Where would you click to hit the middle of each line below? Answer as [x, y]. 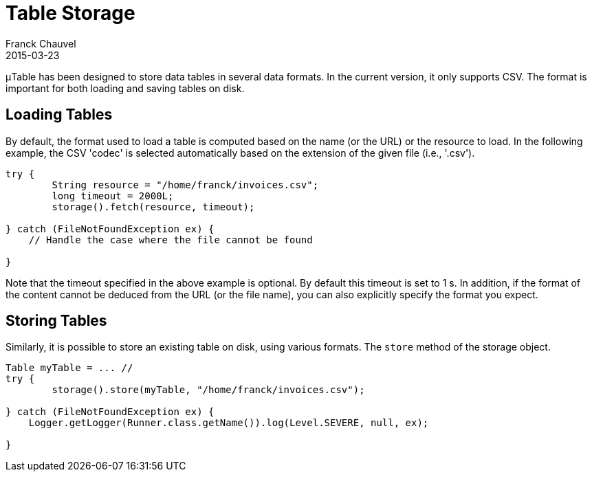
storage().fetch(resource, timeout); [153, 207]
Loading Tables [59, 115]
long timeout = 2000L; [113, 196]
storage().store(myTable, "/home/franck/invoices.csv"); [208, 390]
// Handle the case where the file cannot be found [171, 240]
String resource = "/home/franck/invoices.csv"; [185, 185]
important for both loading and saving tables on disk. [125, 88]
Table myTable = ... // [69, 368]
